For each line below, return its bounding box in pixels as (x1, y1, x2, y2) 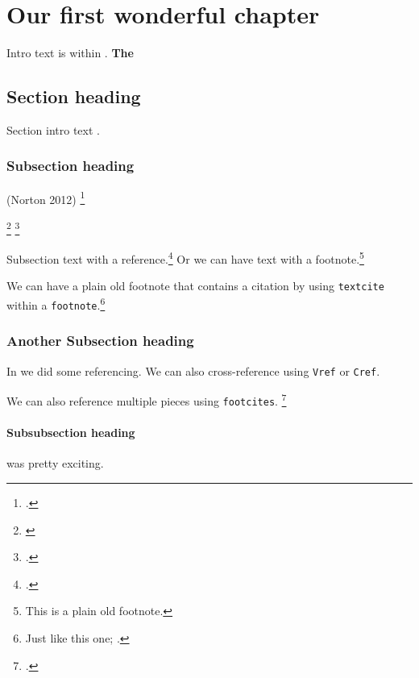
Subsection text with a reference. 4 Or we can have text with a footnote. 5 (6, 248, 364, 267)
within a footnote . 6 (6, 294, 106, 313)
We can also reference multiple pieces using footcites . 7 (6, 390, 287, 409)
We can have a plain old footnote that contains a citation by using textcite (6, 277, 384, 294)
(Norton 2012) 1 (6, 188, 85, 207)
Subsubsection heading (6, 424, 135, 441)
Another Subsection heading (6, 331, 194, 351)
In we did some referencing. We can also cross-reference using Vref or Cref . (6, 362, 380, 379)
